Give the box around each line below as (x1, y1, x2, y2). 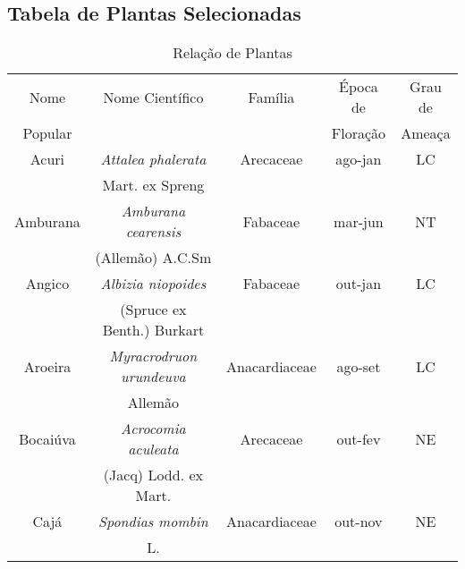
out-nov (334, 511, 383, 532)
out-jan (335, 273, 382, 294)
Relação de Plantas (173, 42, 292, 64)
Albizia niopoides (100, 273, 207, 294)
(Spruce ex (120, 299, 187, 320)
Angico (25, 273, 70, 294)
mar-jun (334, 210, 384, 232)
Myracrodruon (109, 345, 198, 367)
